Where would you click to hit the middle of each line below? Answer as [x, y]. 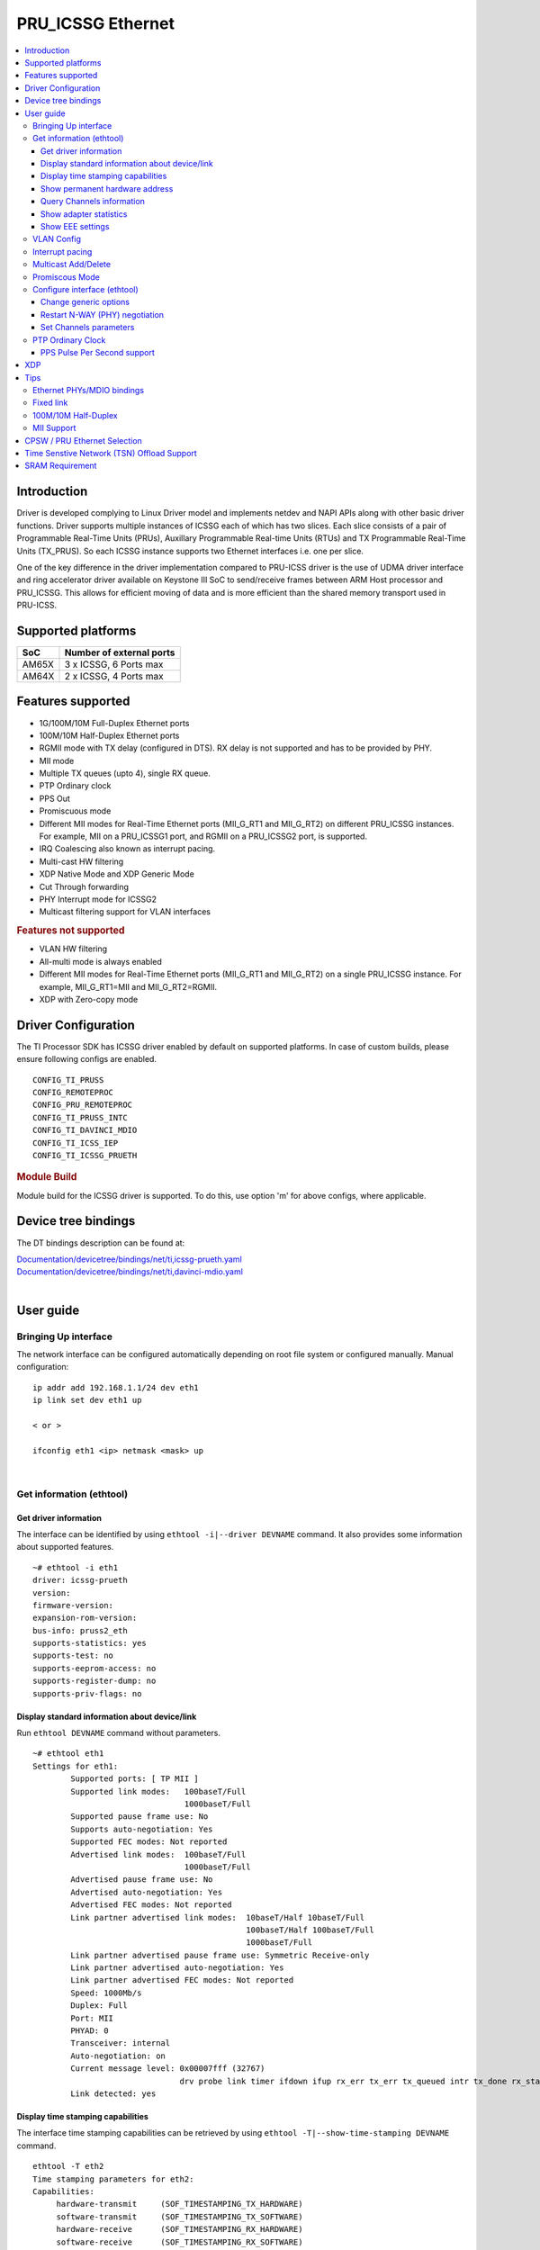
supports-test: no [73, 1656]
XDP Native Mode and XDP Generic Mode [117, 874]
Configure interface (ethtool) [85, 289]
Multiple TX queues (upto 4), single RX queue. [125, 773]
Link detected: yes [113, 2093]
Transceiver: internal [121, 2043]
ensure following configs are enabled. [87, 1059]
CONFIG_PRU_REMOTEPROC [83, 1105]
